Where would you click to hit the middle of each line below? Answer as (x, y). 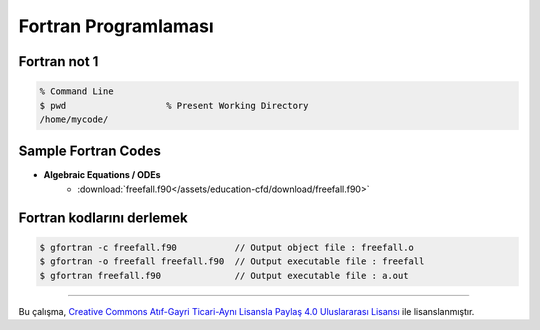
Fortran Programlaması (116, 26)
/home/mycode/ (74, 119)
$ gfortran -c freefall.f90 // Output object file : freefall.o (227, 247)
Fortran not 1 (58, 61)
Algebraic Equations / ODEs (102, 175)
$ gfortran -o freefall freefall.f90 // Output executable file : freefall (232, 261)
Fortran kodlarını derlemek (103, 217)
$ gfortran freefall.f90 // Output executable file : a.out (224, 275)
